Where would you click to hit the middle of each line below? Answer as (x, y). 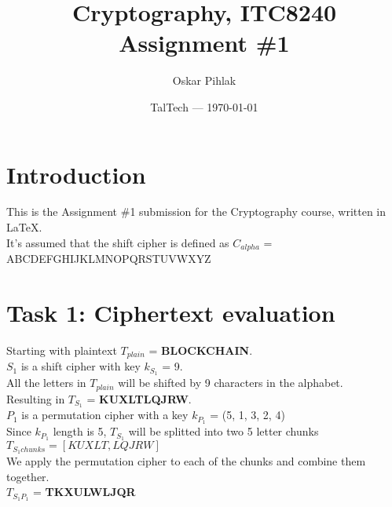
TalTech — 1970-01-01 (204, 106)
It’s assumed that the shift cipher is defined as (118, 242)
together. (28, 476)
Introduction (76, 174)
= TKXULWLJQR (84, 492)
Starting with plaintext (62, 350)
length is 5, (80, 431)
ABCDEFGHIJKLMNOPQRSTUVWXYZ (109, 259)
